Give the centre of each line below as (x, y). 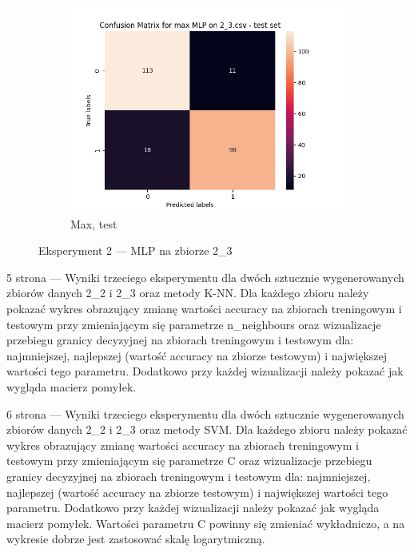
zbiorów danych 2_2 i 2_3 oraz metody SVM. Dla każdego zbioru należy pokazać (207, 429)
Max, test (94, 223)
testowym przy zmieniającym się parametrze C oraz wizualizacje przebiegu (189, 461)
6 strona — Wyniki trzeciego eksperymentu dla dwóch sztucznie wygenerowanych (205, 413)
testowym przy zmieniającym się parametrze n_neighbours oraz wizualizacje (194, 324)
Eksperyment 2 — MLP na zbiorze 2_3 (135, 250)
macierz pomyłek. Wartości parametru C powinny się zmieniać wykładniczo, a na (206, 523)
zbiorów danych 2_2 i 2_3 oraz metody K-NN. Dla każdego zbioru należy (188, 293)
